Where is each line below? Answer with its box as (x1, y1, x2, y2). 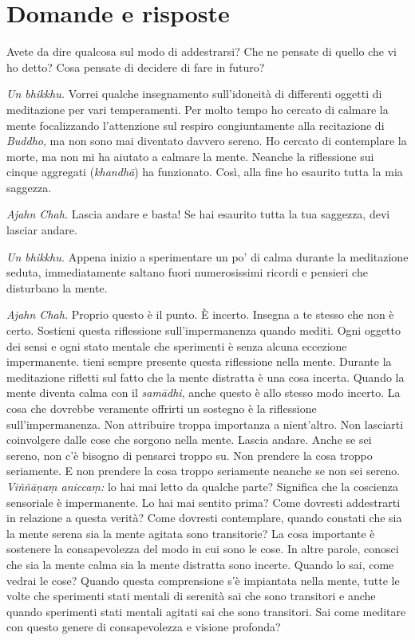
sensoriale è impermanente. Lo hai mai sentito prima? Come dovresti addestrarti (6, 493, 401, 510)
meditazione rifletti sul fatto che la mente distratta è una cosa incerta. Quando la (6, 368, 405, 385)
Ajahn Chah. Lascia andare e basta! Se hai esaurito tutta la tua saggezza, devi (6, 206, 390, 222)
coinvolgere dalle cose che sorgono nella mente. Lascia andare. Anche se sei (6, 431, 372, 448)
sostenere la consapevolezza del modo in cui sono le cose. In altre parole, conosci (6, 540, 399, 557)
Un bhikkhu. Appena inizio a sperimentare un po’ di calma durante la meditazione (6, 248, 409, 265)
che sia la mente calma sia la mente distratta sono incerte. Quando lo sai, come (6, 556, 394, 572)
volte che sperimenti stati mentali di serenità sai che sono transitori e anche (6, 587, 376, 604)
